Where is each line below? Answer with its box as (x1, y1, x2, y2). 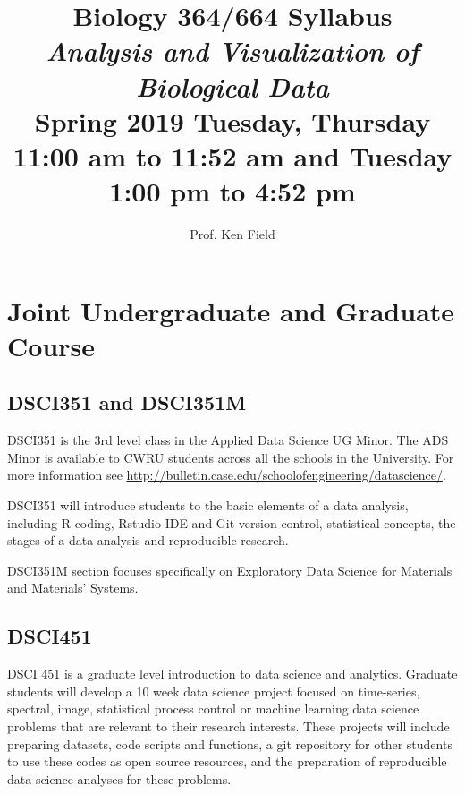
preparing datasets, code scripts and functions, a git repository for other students (7, 734, 452, 753)
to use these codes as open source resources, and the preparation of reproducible (7, 752, 447, 771)
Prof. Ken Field (190, 225, 275, 243)
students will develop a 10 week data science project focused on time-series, (7, 681, 420, 700)
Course (7, 327, 96, 363)
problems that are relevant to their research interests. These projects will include (7, 716, 450, 735)
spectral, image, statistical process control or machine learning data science (7, 699, 419, 718)
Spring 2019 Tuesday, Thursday (34, 102, 431, 139)
